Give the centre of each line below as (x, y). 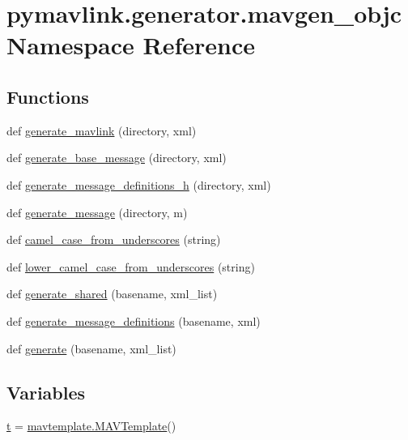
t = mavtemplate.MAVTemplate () (91, 426)
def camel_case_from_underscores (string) (114, 239)
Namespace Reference (131, 45)
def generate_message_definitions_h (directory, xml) (139, 184)
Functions (48, 96)
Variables (46, 392)
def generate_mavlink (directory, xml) (102, 130)
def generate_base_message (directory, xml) (117, 158)
